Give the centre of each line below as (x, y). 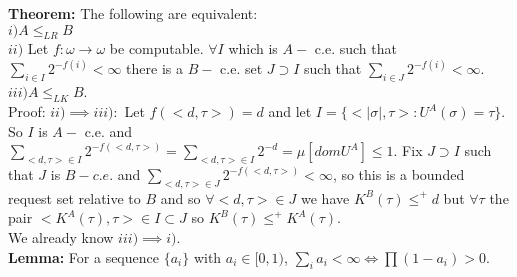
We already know (61, 236)
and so (180, 197)
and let (290, 111)
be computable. (156, 48)
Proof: (27, 111)
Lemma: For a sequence (83, 256)
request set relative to (74, 197)
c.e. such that (355, 48)
